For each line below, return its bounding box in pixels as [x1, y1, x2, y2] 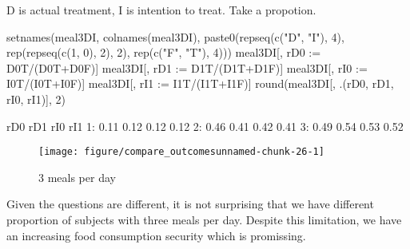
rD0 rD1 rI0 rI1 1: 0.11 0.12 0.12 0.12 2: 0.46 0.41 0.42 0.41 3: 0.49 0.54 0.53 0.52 [6, 117, 404, 134]
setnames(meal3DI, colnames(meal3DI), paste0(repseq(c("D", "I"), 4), [6, 28, 344, 45]
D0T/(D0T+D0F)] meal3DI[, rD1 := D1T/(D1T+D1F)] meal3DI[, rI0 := [6, 59, 368, 76]
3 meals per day [38, 168, 116, 185]
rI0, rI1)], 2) [6, 90, 66, 107]
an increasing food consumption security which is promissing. [6, 227, 306, 243]
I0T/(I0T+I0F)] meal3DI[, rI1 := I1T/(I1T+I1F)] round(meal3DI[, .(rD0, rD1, [6, 75, 394, 92]
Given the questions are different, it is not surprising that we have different [6, 196, 374, 212]
